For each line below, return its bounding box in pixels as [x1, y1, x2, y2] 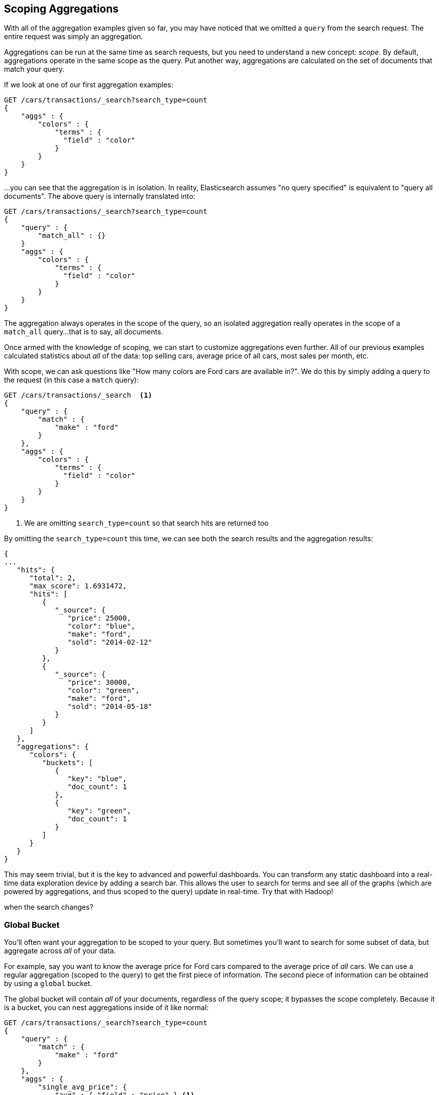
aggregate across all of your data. [4, 946, 116, 955]
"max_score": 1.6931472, [29, 582, 127, 590]
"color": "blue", [67, 622, 136, 631]
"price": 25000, [67, 614, 131, 623]
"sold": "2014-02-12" [67, 638, 153, 647]
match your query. [4, 65, 65, 74]
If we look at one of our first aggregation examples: [4, 80, 173, 89]
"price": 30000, [67, 678, 131, 687]
